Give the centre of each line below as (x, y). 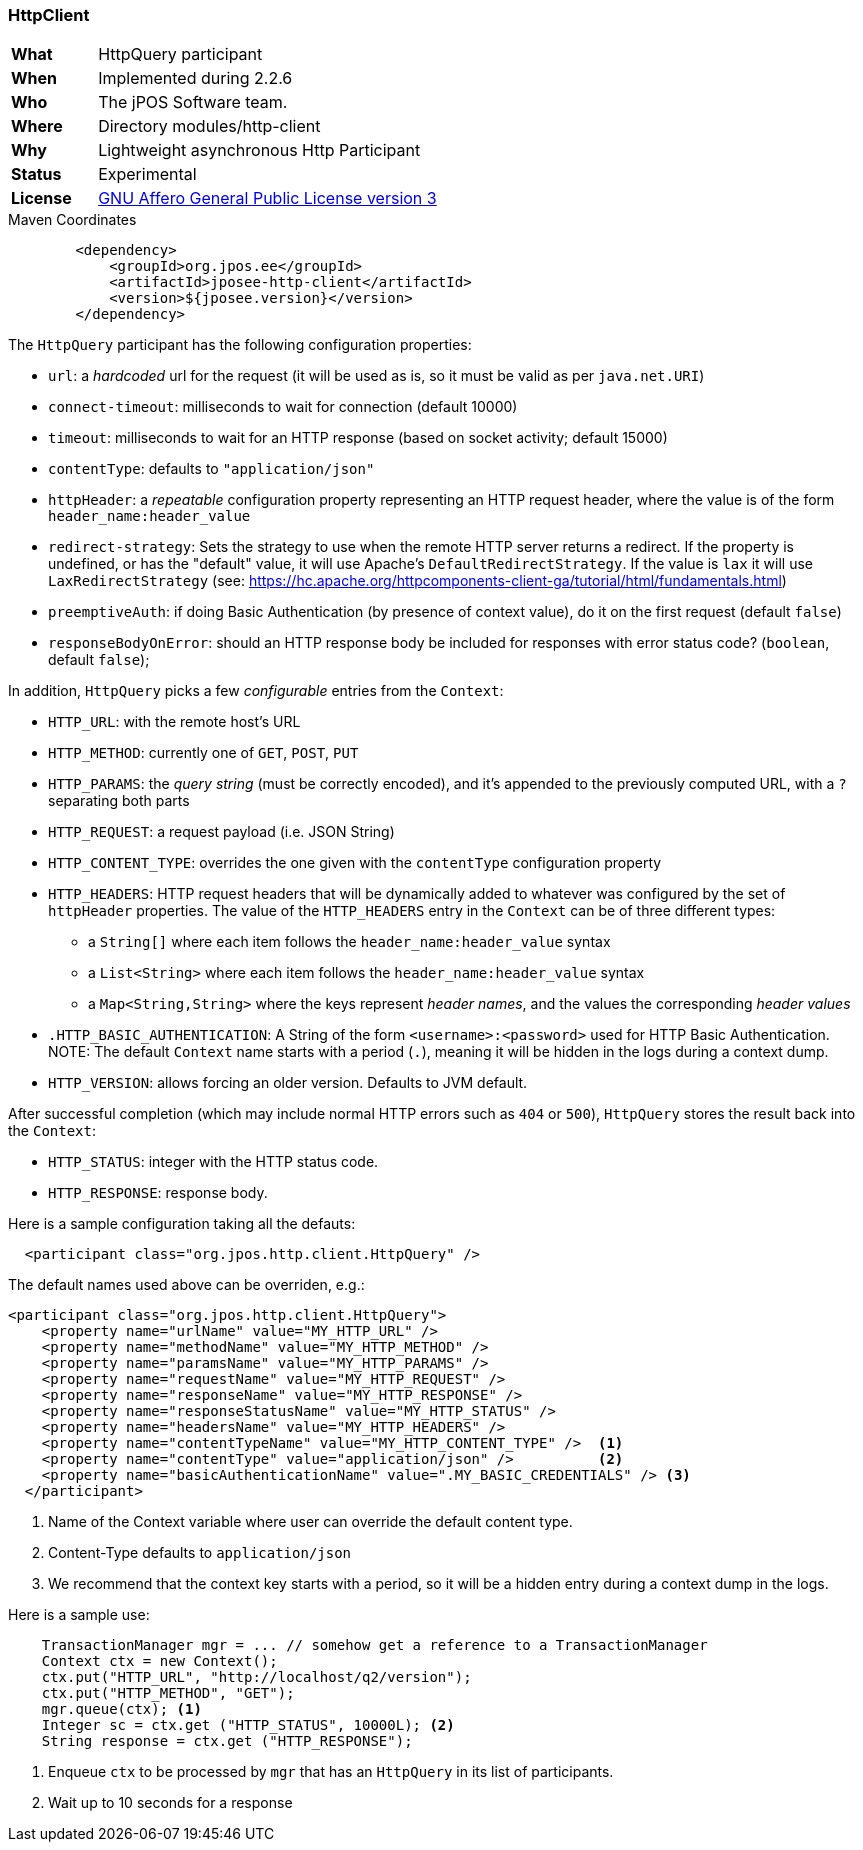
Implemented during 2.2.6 (195, 78)
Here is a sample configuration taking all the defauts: (182, 1224)
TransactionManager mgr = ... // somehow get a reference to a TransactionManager (374, 1645)
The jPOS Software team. (193, 102)
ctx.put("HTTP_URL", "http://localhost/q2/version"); (256, 1677)
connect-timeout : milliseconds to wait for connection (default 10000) (283, 407)
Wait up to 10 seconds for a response (170, 1803)
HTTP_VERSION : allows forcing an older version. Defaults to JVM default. (288, 1083)
